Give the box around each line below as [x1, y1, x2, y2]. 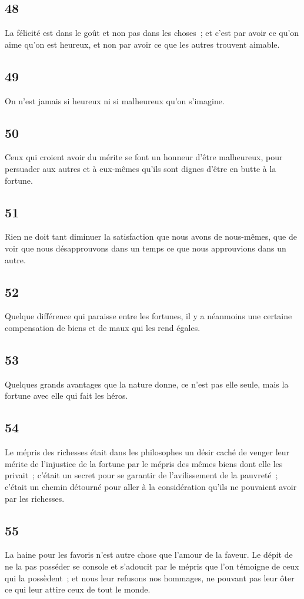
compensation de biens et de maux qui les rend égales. [5, 321, 201, 333]
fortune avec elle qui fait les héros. [5, 389, 128, 402]
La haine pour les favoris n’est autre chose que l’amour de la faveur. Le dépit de [5, 548, 293, 561]
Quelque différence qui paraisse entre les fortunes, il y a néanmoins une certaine [5, 310, 292, 322]
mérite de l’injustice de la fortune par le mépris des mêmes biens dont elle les [5, 457, 283, 469]
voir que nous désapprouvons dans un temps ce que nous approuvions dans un [5, 241, 286, 254]
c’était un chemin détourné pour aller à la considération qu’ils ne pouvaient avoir [5, 480, 297, 492]
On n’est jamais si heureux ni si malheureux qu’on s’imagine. [5, 94, 225, 107]
